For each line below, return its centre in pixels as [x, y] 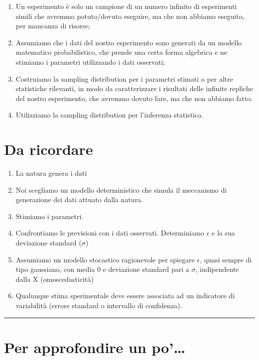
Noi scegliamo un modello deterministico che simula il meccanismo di [121, 189]
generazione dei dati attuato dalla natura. [79, 199]
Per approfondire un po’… [95, 347]
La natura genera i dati [51, 173]
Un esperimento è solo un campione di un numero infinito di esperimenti [126, 6]
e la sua [223, 233]
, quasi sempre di [226, 259]
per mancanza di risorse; [53, 26]
